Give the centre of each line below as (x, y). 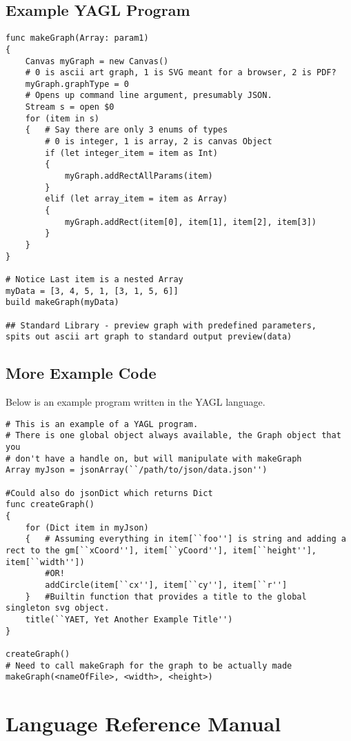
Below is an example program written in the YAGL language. (136, 402)
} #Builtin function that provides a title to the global (166, 596)
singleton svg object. (58, 608)
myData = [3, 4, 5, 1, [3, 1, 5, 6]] (92, 291)
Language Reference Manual (143, 723)
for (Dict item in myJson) (87, 527)
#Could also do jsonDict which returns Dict (109, 493)
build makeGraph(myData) (62, 303)
